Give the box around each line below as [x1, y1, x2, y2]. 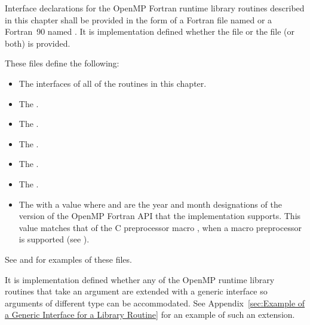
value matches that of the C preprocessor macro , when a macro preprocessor [19, 221, 302, 233]
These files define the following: [5, 57, 119, 69]
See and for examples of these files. [5, 253, 132, 265]
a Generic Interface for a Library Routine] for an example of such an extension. [5, 308, 295, 321]
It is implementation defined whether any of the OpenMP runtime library [5, 273, 275, 285]
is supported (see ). [19, 233, 90, 245]
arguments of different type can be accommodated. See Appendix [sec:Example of [5, 296, 305, 309]
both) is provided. [5, 37, 70, 49]
